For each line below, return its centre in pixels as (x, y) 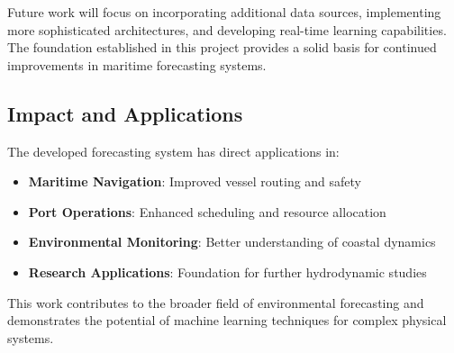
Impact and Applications (125, 113)
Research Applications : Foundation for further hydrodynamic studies (227, 272)
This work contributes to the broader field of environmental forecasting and (216, 302)
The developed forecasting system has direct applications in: (173, 151)
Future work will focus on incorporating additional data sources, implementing (224, 12)
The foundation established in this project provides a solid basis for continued (222, 47)
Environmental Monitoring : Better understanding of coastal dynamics (232, 242)
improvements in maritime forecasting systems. (137, 64)
